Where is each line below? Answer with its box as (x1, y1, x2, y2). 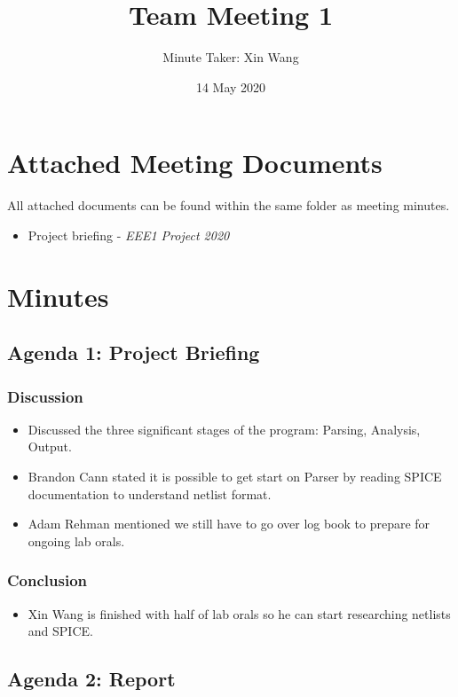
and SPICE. (28, 622, 93, 640)
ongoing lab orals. (28, 531, 125, 550)
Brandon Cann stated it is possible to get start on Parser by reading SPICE (28, 467, 442, 485)
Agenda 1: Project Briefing (7, 339, 260, 366)
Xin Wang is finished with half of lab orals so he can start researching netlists (28, 604, 451, 623)
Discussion (7, 385, 83, 407)
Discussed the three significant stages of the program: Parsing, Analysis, (28, 419, 421, 438)
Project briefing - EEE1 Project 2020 (28, 225, 230, 244)
